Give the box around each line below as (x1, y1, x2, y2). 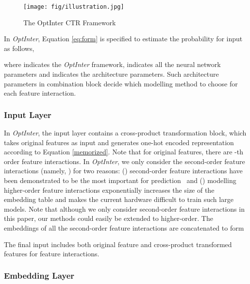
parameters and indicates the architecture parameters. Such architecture (4, 69, 219, 79)
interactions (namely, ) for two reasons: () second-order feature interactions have (4, 166, 243, 176)
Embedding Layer (4, 269, 75, 281)
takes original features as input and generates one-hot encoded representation (4, 137, 234, 147)
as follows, (4, 43, 34, 53)
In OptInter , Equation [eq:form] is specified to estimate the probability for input (4, 33, 243, 44)
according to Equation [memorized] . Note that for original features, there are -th (4, 147, 243, 157)
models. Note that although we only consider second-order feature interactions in (4, 203, 245, 214)
